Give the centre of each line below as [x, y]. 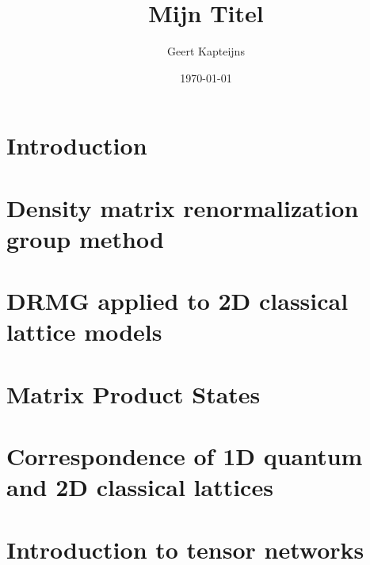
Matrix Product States [134, 393]
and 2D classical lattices [140, 487]
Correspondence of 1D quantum [185, 456]
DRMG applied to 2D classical [177, 301]
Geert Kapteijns [206, 51]
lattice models [84, 332]
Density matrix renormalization [183, 207]
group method [85, 238]
